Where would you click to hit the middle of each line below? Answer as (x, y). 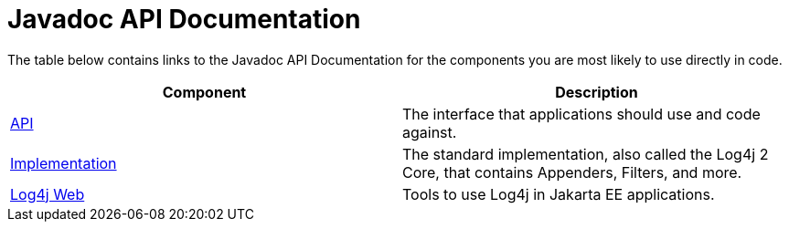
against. (430, 132)
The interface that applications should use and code (581, 114)
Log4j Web (48, 194)
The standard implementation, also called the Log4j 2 (586, 154)
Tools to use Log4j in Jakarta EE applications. (559, 194)
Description (597, 92)
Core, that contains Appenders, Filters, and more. (572, 172)
